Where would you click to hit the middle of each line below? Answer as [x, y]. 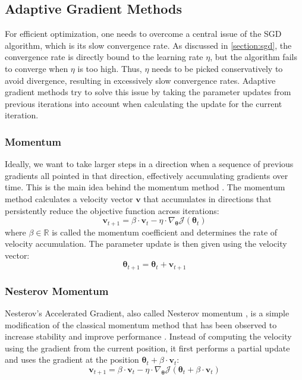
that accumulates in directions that [207, 198]
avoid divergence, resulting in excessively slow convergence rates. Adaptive [140, 80]
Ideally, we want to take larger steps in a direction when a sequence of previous [149, 164]
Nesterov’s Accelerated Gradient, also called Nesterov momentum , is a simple [147, 313]
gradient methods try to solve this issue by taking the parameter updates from [148, 92]
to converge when [37, 68]
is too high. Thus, [110, 68]
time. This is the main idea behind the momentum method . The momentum [145, 187]
